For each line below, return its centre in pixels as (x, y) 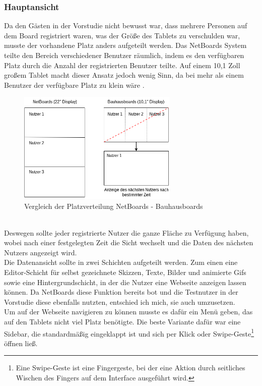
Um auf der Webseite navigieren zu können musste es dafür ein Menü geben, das (128, 312)
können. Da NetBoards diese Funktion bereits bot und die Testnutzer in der (121, 292)
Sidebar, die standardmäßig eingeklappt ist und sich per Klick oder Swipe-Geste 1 (129, 333)
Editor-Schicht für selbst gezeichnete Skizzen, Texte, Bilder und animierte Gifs (125, 272)
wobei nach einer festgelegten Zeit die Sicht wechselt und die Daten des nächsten (129, 242)
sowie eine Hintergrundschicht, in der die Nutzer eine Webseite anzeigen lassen (125, 282)
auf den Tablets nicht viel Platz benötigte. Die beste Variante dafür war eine (122, 322)
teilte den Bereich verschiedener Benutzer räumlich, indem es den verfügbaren (124, 55)
